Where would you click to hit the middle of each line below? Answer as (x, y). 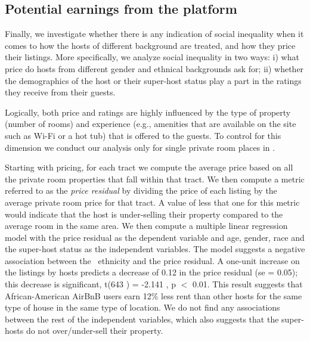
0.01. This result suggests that (247, 284)
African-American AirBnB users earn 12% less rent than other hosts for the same (154, 295)
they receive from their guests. (60, 92)
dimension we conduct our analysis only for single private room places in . (140, 147)
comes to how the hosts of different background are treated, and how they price (150, 45)
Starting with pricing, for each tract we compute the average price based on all (149, 167)
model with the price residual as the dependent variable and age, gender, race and (155, 237)
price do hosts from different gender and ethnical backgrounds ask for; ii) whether (154, 68)
